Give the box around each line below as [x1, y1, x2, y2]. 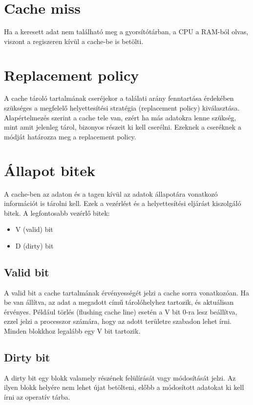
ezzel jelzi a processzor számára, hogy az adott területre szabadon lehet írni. [4, 316, 232, 326]
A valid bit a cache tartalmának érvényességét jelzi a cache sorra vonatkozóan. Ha [4, 287, 249, 297]
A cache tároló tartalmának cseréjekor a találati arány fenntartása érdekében [4, 93, 234, 103]
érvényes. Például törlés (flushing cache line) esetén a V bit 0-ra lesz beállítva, [4, 306, 237, 316]
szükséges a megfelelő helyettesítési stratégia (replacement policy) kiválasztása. [4, 103, 240, 113]
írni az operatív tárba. [4, 392, 70, 402]
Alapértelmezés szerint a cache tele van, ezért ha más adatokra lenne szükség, [4, 112, 236, 122]
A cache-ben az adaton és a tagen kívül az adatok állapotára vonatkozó [4, 188, 218, 199]
